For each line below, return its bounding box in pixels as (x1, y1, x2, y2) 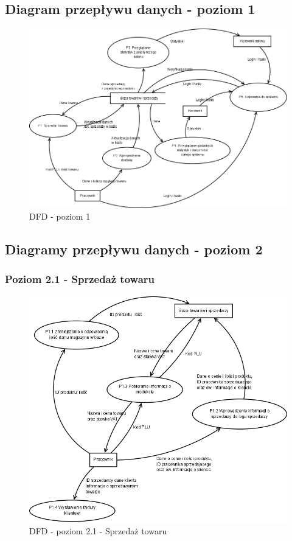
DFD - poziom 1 (29, 210, 91, 223)
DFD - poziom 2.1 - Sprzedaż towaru (29, 525, 167, 537)
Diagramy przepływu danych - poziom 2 (5, 240, 263, 259)
